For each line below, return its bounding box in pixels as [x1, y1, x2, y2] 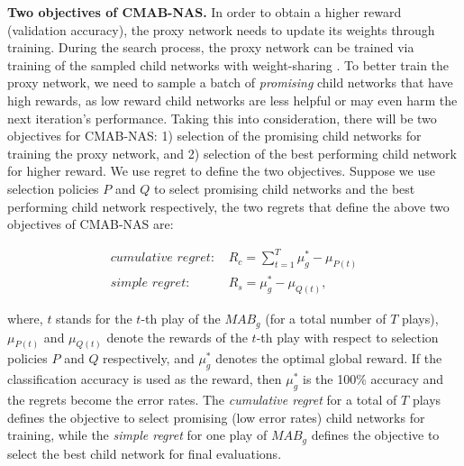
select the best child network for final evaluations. [7, 443, 282, 462]
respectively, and [103, 349, 195, 368]
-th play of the [141, 309, 221, 328]
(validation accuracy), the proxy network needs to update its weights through [7, 20, 435, 39]
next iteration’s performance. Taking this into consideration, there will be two [7, 108, 437, 127]
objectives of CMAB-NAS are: [7, 215, 174, 233]
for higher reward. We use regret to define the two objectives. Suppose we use [7, 161, 435, 180]
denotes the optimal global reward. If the [215, 349, 442, 368]
